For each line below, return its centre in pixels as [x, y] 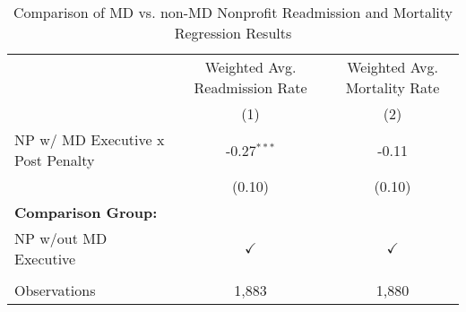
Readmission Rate [250, 87]
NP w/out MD [61, 238]
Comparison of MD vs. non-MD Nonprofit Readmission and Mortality [233, 12]
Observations [55, 290]
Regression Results [233, 33]
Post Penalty [55, 160]
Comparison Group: [86, 212]
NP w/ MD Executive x [90, 139]
